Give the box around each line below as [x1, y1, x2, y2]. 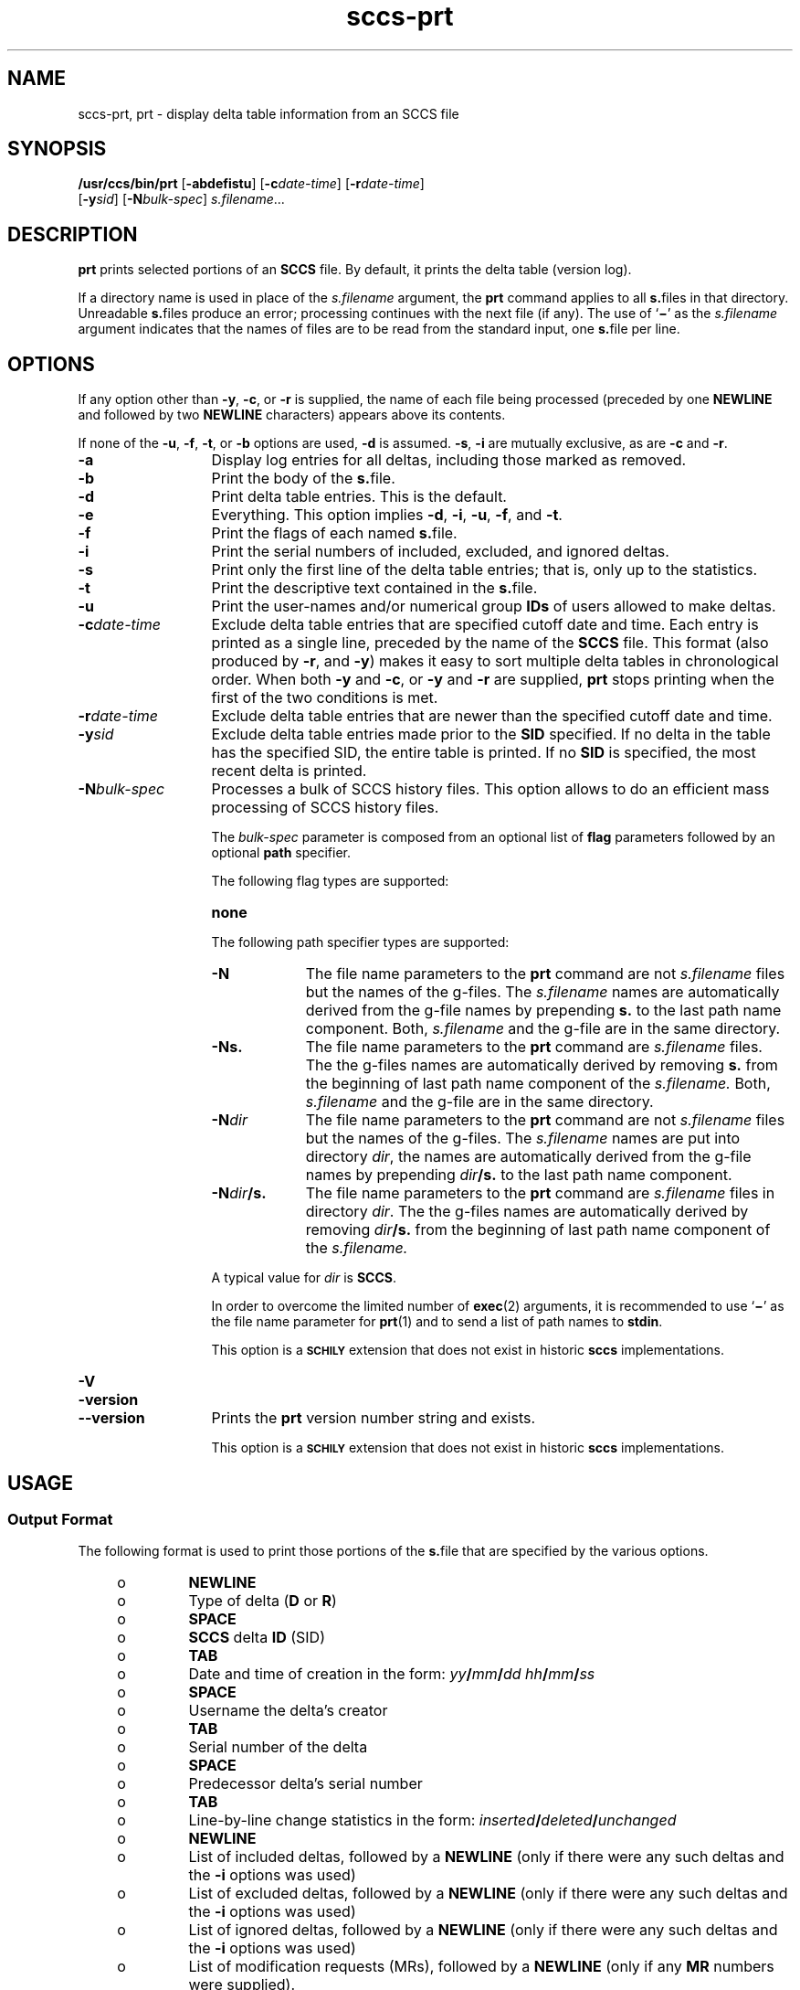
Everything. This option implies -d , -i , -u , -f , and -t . [211, 505, 563, 525]
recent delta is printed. [211, 761, 367, 781]
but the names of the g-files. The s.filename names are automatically [305, 983, 780, 1002]
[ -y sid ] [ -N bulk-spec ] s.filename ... [78, 191, 285, 208]
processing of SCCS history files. [211, 798, 439, 817]
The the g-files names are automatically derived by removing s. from [305, 1056, 778, 1075]
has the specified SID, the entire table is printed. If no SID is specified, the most [211, 743, 756, 762]
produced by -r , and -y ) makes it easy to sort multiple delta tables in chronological [211, 652, 779, 671]
